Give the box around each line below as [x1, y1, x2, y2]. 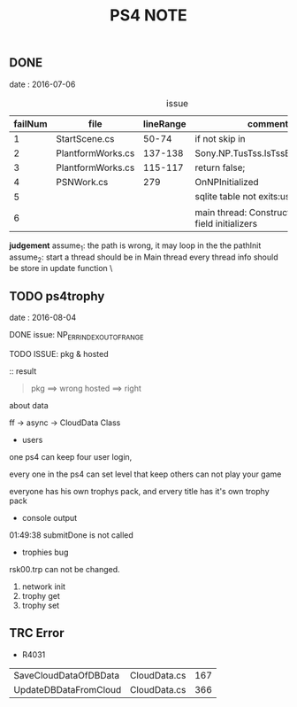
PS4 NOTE [110, 5, 187, 26]
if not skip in [194, 132, 246, 144]
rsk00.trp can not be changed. [9, 564, 121, 574]
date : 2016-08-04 [9, 312, 77, 323]
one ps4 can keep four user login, [9, 452, 133, 462]
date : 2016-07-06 [9, 79, 76, 89]
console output [21, 513, 78, 523]
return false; [194, 161, 246, 174]
